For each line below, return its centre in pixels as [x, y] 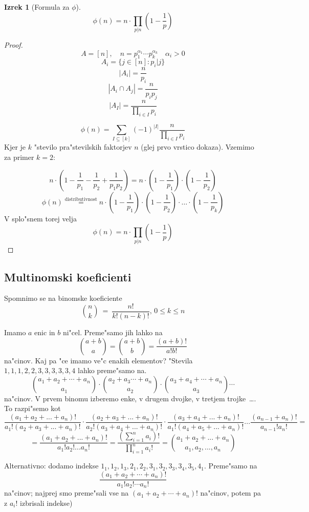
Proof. [14, 44]
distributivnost [81, 199]
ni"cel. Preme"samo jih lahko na [113, 332]
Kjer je [15, 147]
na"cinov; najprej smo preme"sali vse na [67, 493]
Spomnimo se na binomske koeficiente [63, 298]
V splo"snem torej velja [40, 218]
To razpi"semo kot [32, 408]
